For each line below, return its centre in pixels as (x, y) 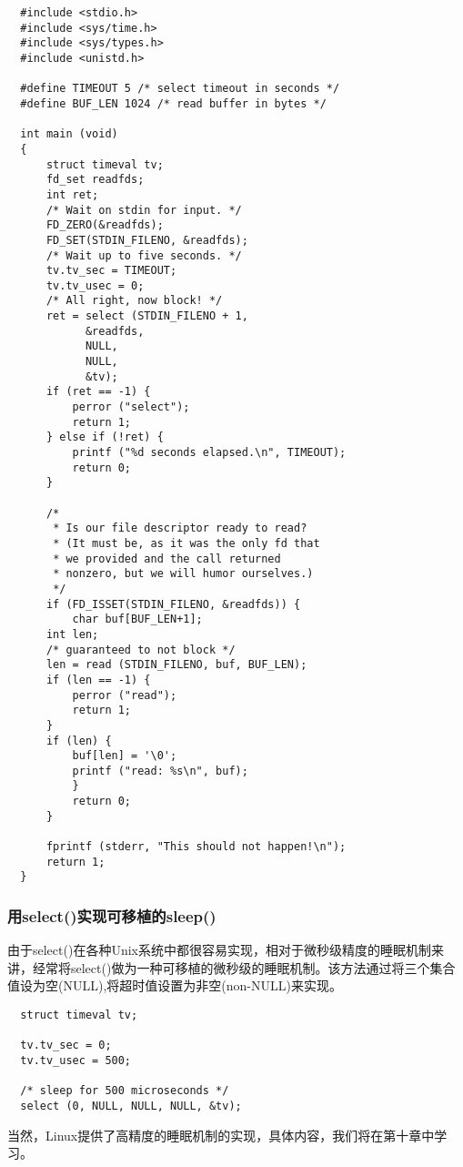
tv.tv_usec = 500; (76, 1061)
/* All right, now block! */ (134, 301)
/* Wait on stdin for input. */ (144, 210)
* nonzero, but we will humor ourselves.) (183, 574)
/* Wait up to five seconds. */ (144, 255)
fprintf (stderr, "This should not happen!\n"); (196, 847)
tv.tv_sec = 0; (66, 1045)
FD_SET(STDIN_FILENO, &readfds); (147, 240)
